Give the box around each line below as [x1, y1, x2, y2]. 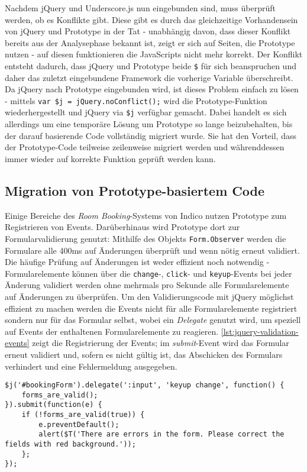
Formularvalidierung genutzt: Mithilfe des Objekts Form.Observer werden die [5, 232, 286, 244]
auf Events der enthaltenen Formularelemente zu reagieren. [5, 325, 219, 337]
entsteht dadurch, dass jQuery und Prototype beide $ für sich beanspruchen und [5, 59, 296, 72]
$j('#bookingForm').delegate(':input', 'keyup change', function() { [5, 381, 285, 390]
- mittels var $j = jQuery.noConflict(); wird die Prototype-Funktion [5, 94, 267, 106]
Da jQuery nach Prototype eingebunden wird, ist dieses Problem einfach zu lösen [5, 83, 299, 95]
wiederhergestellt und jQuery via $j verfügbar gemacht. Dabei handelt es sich [5, 106, 287, 118]
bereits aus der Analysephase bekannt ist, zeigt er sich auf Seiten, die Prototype [5, 36, 295, 49]
